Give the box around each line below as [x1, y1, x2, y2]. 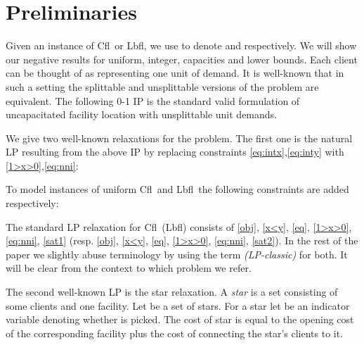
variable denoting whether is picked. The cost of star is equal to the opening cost [6, 312, 354, 327]
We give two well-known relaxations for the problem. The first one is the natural [6, 130, 353, 145]
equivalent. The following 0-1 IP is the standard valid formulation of [6, 93, 300, 108]
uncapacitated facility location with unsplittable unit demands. [6, 107, 277, 122]
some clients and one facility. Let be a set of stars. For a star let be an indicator [6, 298, 350, 313]
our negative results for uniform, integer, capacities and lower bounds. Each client [6, 51, 358, 66]
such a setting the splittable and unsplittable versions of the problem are [6, 79, 319, 94]
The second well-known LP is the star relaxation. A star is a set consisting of [6, 284, 338, 299]
